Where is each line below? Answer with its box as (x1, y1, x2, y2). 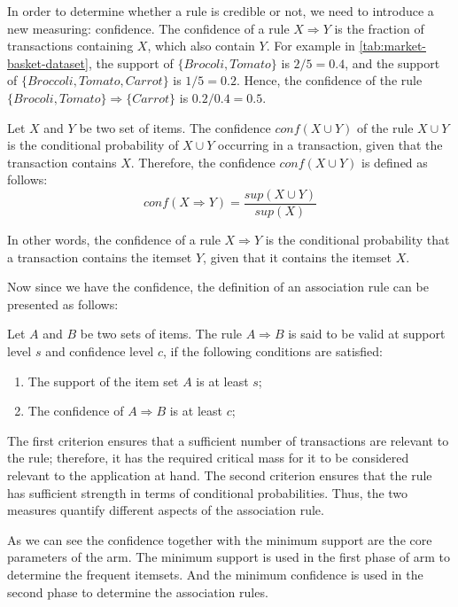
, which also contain (147, 36, 255, 55)
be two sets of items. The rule (80, 324, 243, 343)
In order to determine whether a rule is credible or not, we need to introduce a (7, 2, 434, 19)
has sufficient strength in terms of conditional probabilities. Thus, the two (7, 483, 408, 502)
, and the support (345, 53, 440, 72)
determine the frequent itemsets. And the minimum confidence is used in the (7, 564, 423, 583)
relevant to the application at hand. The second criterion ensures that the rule (7, 465, 432, 484)
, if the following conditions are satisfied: (162, 341, 383, 360)
